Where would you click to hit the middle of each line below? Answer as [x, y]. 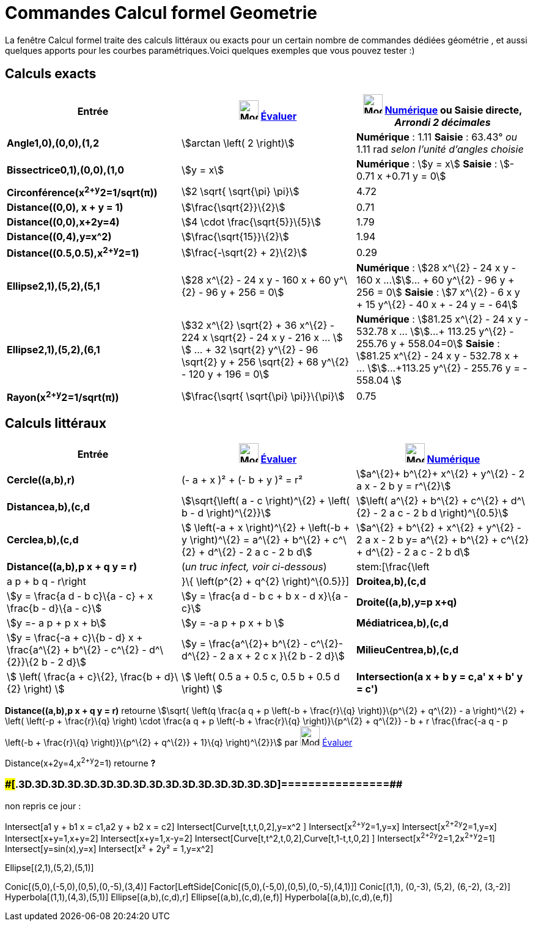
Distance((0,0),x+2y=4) [63, 222]
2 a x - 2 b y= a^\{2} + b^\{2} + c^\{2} [443, 540]
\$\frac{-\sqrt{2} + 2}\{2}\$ [244, 252]
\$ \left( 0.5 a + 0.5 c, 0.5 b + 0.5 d [260, 677]
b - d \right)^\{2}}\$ [226, 513]
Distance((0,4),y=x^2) [59, 236]
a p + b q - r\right [46, 582]
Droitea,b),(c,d [391, 582]
